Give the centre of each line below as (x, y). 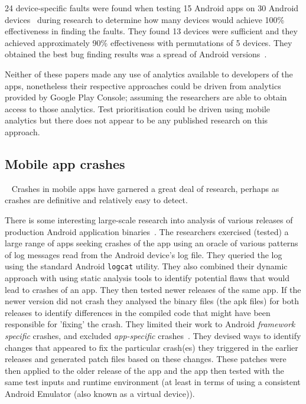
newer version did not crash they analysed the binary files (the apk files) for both (152, 301)
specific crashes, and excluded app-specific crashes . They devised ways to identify (153, 335)
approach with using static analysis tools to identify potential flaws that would (147, 277)
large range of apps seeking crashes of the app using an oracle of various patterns (152, 243)
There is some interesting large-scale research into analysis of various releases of (149, 219)
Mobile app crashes (65, 163)
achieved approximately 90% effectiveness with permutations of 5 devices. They (149, 42)
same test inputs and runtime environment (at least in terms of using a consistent (153, 382)
